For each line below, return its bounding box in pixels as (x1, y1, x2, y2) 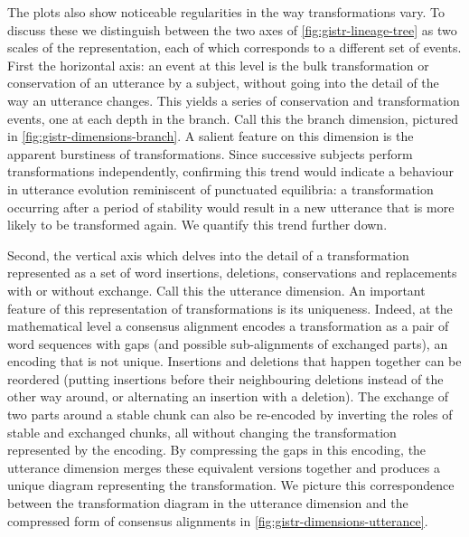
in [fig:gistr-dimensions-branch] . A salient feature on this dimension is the (7, 127, 414, 146)
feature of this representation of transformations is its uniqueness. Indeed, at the (7, 298, 453, 317)
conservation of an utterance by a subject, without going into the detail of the (7, 73, 439, 92)
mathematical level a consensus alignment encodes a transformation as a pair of (7, 316, 449, 335)
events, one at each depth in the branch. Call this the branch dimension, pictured (7, 108, 458, 127)
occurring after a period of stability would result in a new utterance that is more (7, 197, 455, 216)
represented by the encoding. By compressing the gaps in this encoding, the (7, 440, 427, 459)
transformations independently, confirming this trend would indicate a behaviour (7, 162, 455, 181)
